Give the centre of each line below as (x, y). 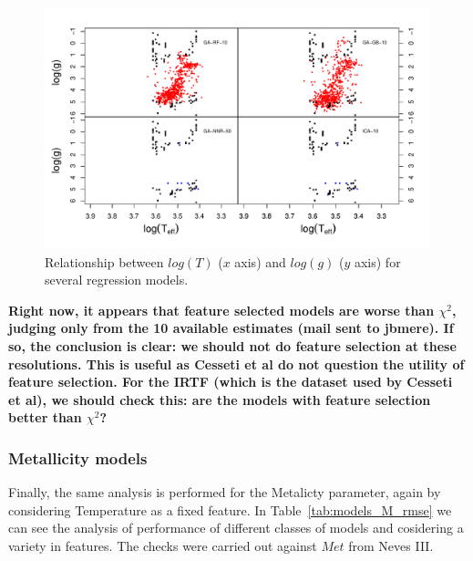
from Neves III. (391, 545)
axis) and (260, 261)
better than (45, 417)
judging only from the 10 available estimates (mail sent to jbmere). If (231, 328)
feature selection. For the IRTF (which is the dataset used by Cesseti (231, 382)
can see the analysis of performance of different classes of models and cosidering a (236, 528)
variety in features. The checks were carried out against (163, 545)
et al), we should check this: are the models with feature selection (220, 399)
